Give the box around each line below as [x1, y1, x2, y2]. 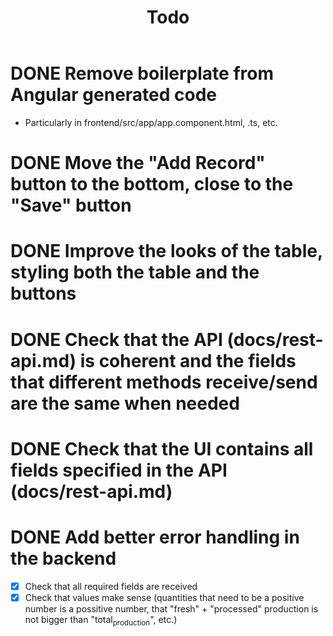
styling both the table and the [10, 261, 260, 284]
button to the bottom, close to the [10, 173, 294, 196]
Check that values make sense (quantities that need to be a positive [24, 591, 305, 603]
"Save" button [10, 194, 132, 217]
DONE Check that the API [10, 328, 223, 351]
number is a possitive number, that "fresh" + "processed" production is [24, 602, 319, 615]
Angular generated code [10, 84, 218, 106]
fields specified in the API [10, 459, 228, 481]
